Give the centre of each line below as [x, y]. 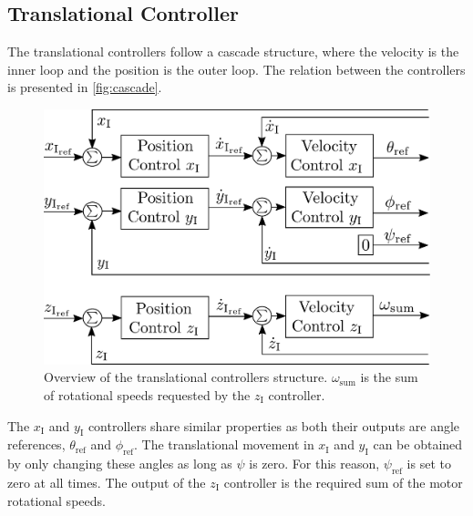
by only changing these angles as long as [120, 464]
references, [36, 444]
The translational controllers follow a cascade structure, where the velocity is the [233, 52]
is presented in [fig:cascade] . [85, 87]
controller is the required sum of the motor [343, 482]
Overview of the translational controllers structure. [186, 377]
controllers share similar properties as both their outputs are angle [274, 425]
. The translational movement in [224, 444]
